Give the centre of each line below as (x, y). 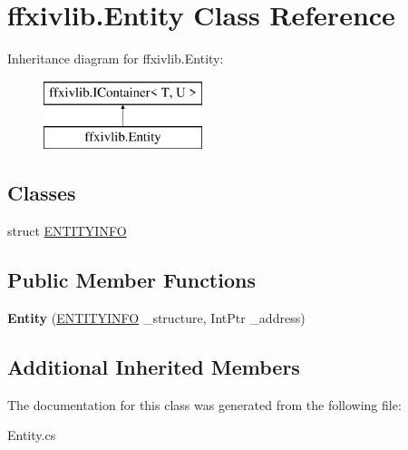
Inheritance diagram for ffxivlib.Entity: (116, 59)
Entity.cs (32, 435)
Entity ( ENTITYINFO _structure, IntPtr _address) (156, 317)
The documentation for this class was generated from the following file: (204, 404)
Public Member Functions (131, 280)
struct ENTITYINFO (67, 231)
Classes (42, 193)
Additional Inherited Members (154, 366)
